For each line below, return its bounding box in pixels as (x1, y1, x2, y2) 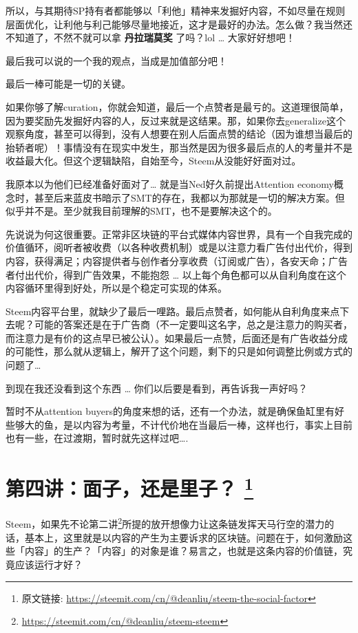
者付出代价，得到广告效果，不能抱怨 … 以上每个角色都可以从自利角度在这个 (6, 267, 346, 281)
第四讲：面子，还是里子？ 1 (6, 471, 254, 502)
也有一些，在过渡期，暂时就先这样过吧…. (6, 431, 189, 445)
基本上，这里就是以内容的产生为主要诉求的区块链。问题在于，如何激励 (24, 530, 343, 544)
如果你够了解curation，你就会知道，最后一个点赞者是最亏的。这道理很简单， (6, 99, 349, 114)
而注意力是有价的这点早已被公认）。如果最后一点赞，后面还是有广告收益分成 (6, 330, 348, 345)
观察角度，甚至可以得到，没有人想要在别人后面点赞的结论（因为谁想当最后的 (6, 127, 352, 141)
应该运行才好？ (14, 557, 83, 571)
